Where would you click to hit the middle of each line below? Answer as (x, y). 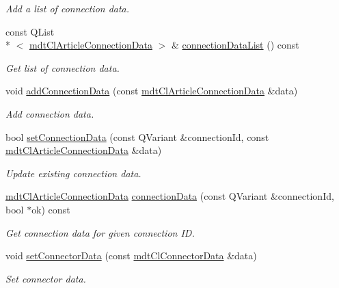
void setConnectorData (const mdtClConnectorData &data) (131, 256)
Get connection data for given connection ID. (100, 232)
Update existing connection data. (73, 173)
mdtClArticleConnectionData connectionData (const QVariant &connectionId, (170, 196)
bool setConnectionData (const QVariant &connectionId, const (137, 136)
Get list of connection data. (63, 67)
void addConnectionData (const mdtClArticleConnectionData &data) (152, 91)
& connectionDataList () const (235, 45)
